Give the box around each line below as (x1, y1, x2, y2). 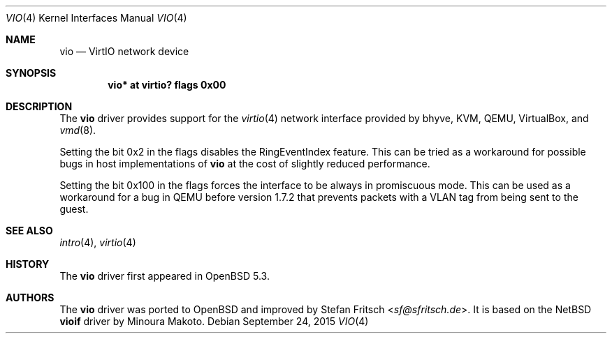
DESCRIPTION (6, 100, 73, 112)
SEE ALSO (6, 225, 53, 236)
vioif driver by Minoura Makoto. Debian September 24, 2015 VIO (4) (59, 315, 369, 327)
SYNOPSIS (6, 67, 57, 79)
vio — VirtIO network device (59, 45, 189, 57)
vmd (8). (59, 124, 96, 136)
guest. (59, 203, 89, 215)
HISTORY (6, 258, 50, 270)
